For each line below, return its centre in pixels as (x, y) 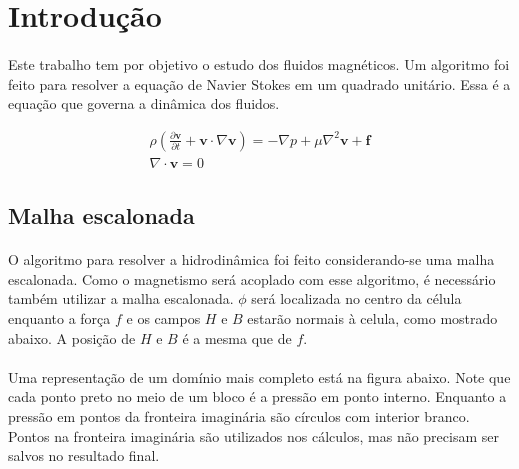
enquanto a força (59, 317)
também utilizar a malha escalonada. (121, 298)
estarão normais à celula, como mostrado (372, 317)
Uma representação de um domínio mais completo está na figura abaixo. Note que (259, 376)
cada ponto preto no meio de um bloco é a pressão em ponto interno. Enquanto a (257, 396)
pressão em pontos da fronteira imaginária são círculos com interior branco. (239, 415)
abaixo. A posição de (72, 337)
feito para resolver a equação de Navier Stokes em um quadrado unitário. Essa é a (259, 83)
